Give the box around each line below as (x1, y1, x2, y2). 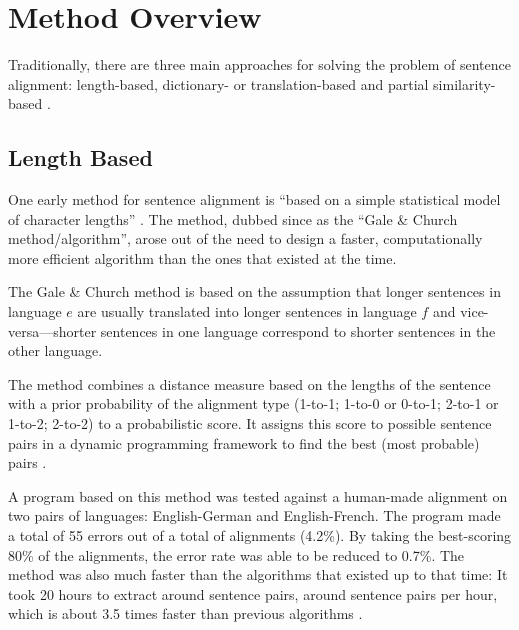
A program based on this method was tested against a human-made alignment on (8, 485, 508, 506)
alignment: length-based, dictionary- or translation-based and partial (8, 73, 429, 94)
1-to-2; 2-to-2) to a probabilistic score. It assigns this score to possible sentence (8, 413, 492, 434)
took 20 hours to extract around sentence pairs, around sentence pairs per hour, (8, 583, 498, 604)
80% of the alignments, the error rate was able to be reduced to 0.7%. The (8, 544, 465, 565)
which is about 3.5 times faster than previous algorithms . (8, 603, 363, 624)
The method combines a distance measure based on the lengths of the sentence (8, 373, 491, 394)
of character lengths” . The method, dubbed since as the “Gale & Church (8, 208, 458, 229)
